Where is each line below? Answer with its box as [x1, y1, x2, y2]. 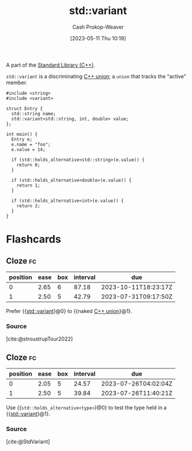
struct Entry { [6, 105, 43, 112]
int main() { [6, 131, 38, 137]
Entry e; [11, 136, 33, 142]
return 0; [16, 162, 41, 168]
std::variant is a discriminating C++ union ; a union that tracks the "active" [6, 73, 187, 80]
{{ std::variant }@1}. [6, 411, 51, 418]
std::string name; [11, 111, 57, 116]
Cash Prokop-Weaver [72, 23, 124, 30]
